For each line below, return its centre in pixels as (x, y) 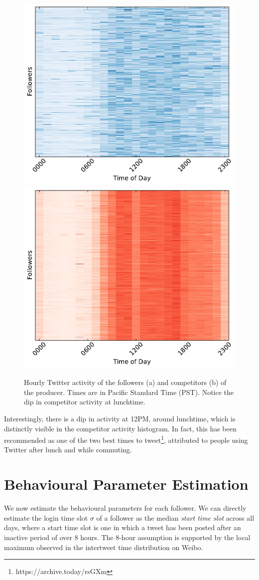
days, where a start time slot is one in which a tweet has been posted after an (123, 527)
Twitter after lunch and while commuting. (68, 450)
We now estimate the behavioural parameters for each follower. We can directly (125, 508)
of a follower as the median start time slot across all (175, 517)
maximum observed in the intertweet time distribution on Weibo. (104, 547)
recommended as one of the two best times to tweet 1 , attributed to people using (126, 439)
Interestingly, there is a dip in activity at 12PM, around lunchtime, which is (120, 418)
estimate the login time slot (46, 517)
